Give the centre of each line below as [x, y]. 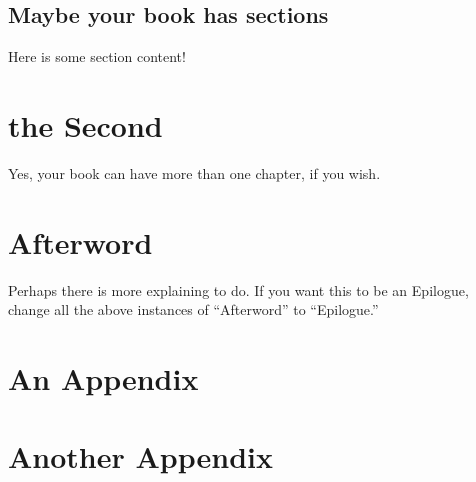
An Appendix [103, 378]
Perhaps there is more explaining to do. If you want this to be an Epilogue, [238, 289]
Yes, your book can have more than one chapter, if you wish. [194, 172]
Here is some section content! [97, 56]
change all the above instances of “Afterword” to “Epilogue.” [193, 309]
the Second [85, 124]
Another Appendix [140, 456]
